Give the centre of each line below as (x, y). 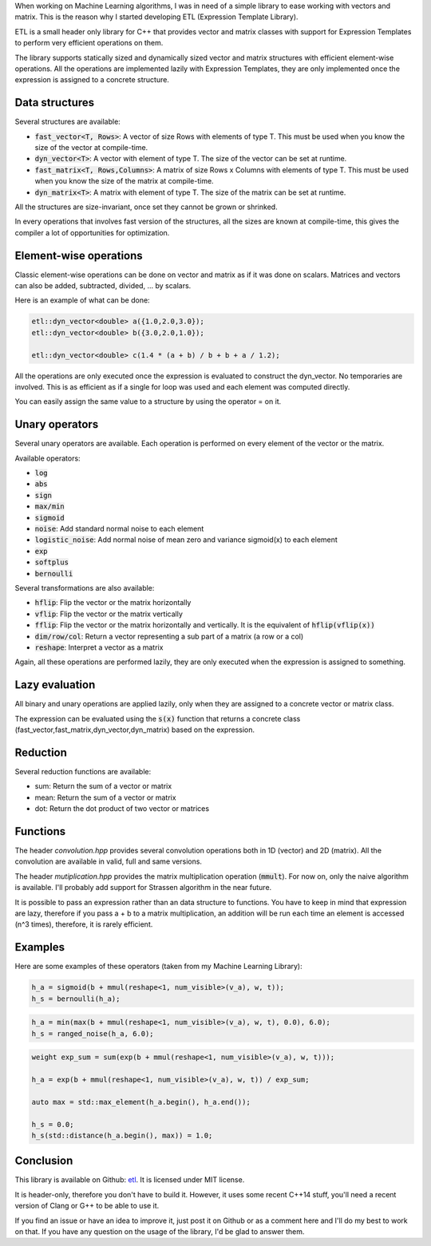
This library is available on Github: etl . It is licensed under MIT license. (130, 1180)
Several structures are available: (68, 122)
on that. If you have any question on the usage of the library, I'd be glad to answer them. (160, 1231)
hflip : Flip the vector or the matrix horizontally (113, 603)
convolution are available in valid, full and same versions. (109, 861)
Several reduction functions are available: (83, 771)
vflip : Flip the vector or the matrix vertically (109, 614)
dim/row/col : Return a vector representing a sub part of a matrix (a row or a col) (169, 636)
